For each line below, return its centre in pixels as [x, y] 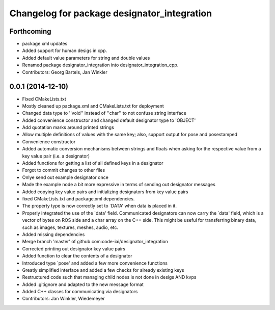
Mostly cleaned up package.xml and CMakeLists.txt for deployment [93, 106]
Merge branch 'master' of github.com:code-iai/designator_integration [95, 242]
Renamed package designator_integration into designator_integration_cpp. [100, 65]
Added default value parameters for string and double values [86, 58]
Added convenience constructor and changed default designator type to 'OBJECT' [109, 120]
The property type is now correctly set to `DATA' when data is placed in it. [99, 206]
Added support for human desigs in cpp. [65, 50]
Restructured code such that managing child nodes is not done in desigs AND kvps [109, 277]
